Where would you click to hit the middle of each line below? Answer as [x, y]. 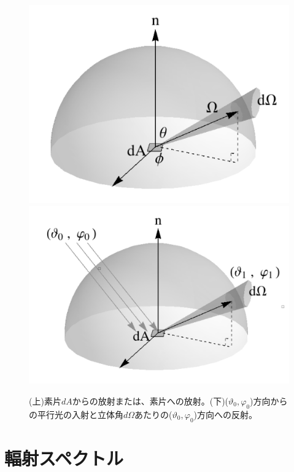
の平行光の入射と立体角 [76, 414]
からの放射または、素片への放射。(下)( [150, 401]
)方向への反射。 [226, 414]
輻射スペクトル [64, 458]
